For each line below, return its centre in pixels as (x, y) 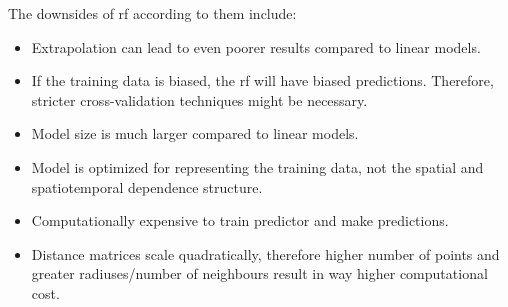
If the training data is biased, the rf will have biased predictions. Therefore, (262, 80)
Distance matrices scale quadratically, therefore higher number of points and (265, 253)
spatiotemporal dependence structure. (147, 186)
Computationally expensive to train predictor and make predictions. (240, 220)
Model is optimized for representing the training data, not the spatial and (257, 166)
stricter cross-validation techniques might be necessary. (199, 99)
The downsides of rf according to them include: (152, 13)
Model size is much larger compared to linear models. (195, 133)
